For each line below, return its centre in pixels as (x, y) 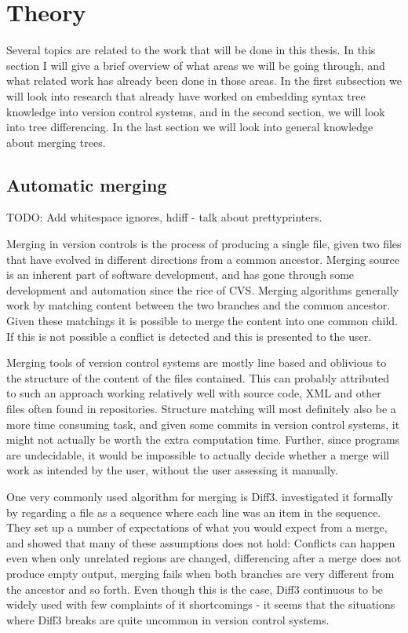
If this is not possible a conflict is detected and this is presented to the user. (189, 336)
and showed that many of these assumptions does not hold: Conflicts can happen (201, 542)
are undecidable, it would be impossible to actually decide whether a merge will (198, 454)
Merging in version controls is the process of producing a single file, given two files (204, 244)
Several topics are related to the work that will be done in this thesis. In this (191, 50)
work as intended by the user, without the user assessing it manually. (172, 470)
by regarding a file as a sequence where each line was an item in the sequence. (194, 512)
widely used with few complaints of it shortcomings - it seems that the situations (201, 604)
